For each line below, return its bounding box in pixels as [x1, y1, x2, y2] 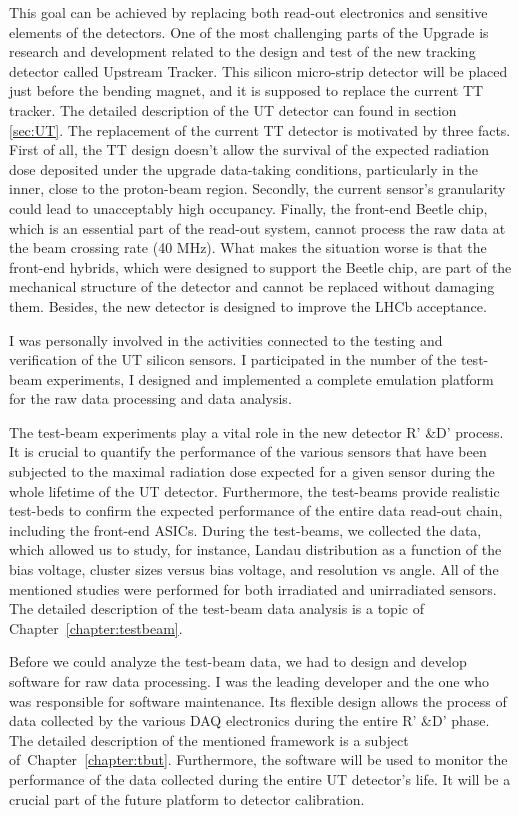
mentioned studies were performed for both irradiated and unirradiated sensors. [9, 578, 497, 599]
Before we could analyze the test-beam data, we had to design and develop [9, 651, 467, 672]
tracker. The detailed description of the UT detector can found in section [9, 99, 457, 120]
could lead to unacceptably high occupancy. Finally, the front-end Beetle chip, [9, 197, 488, 218]
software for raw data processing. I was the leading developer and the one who [9, 671, 489, 691]
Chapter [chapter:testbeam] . [9, 617, 183, 638]
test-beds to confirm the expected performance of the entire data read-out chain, [9, 500, 503, 521]
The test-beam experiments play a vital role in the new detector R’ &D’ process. [9, 421, 504, 442]
